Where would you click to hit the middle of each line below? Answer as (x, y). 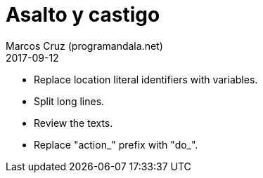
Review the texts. (73, 123)
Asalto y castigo (83, 15)
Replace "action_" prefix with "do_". (116, 144)
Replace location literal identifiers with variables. (146, 79)
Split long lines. (69, 101)
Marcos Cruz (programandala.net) (84, 46)
